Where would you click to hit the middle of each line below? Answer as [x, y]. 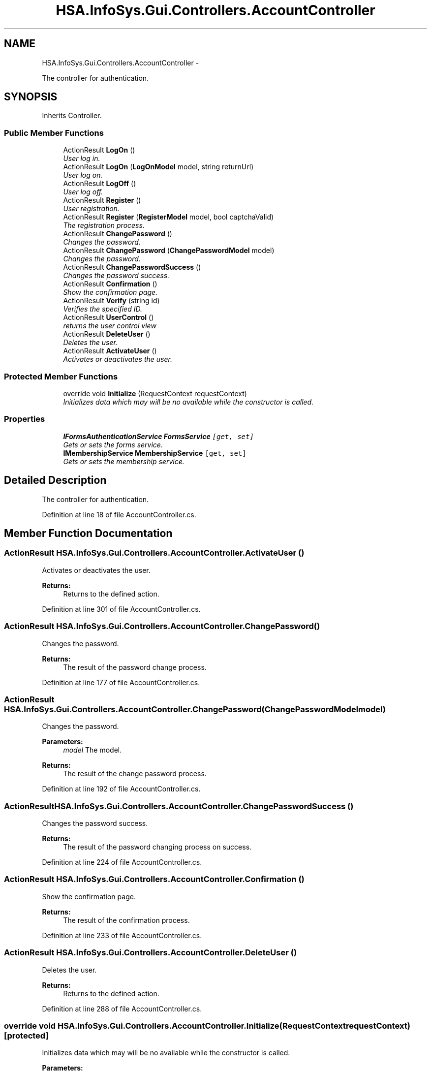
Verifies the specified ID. [103, 309]
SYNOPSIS [31, 97]
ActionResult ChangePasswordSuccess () [132, 267]
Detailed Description [55, 480]
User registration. [91, 209]
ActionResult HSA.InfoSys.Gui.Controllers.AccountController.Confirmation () [154, 879]
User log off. [83, 192]
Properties [25, 419]
